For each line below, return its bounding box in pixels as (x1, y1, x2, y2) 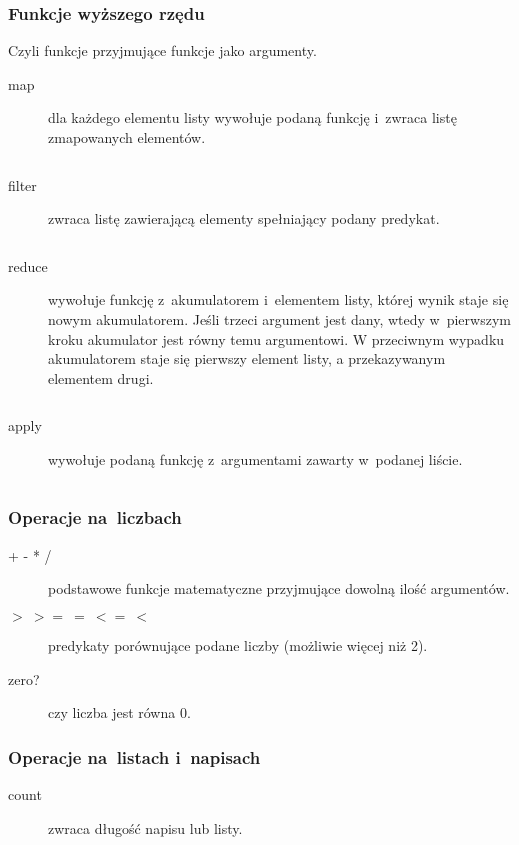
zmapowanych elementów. (48, 127, 206, 147)
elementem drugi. (48, 367, 154, 388)
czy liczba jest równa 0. (48, 702, 191, 723)
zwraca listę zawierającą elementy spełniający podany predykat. (48, 208, 440, 229)
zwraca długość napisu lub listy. (48, 817, 243, 838)
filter (8, 174, 37, 195)
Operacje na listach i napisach (8, 744, 261, 769)
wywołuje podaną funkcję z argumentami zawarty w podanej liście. (48, 448, 463, 469)
